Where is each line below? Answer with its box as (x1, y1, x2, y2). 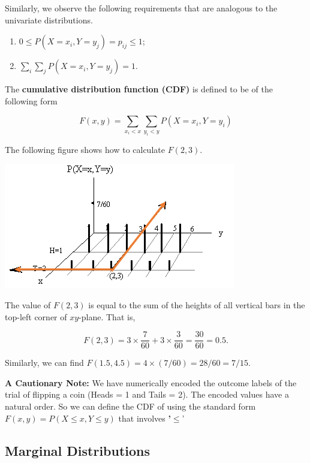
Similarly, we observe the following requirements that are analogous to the (5, 2, 278, 14)
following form (5, 94, 58, 107)
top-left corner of (5, 310, 67, 323)
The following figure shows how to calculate (5, 143, 165, 155)
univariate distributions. (5, 13, 93, 26)
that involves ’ (118, 411, 171, 424)
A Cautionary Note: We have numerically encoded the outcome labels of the (5, 376, 297, 389)
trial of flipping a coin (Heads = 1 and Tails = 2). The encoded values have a (5, 388, 289, 401)
